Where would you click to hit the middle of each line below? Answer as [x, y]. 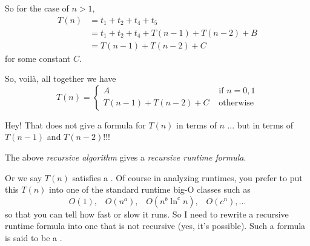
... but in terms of [260, 125]
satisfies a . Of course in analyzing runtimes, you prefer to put [187, 177]
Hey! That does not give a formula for [75, 125]
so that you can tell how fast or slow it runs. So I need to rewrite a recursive [147, 214]
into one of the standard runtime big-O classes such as [150, 189]
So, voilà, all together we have [61, 78]
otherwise [236, 103]
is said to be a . [34, 238]
